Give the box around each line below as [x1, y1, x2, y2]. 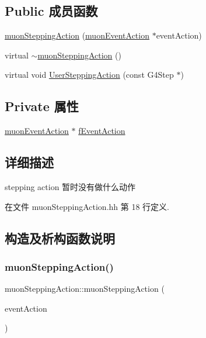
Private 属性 [5, 97, 79, 115]
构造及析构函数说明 [5, 229, 115, 247]
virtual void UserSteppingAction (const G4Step [5, 68, 174, 81]
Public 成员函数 [5, 2, 98, 20]
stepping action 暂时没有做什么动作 [5, 180, 136, 192]
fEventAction [78, 125, 125, 137]
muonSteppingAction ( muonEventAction [5, 29, 149, 42]
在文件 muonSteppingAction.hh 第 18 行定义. [5, 200, 169, 212]
